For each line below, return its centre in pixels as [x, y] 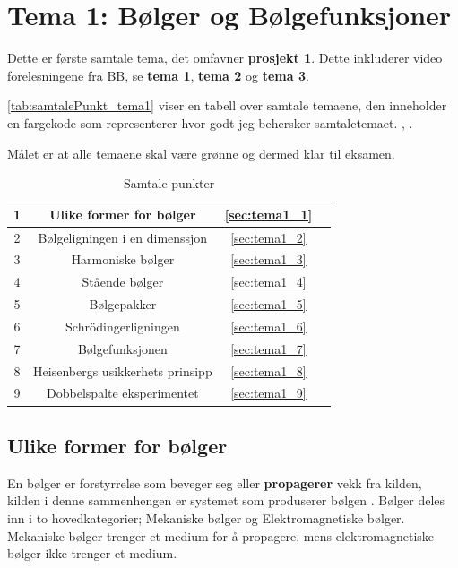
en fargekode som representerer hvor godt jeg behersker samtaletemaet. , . [210, 122]
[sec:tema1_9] [268, 393]
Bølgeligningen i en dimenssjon [123, 237]
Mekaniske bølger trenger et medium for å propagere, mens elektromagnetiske [221, 535]
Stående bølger [123, 282]
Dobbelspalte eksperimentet [123, 393]
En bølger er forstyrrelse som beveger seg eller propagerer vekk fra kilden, [215, 482]
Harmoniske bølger [123, 259]
